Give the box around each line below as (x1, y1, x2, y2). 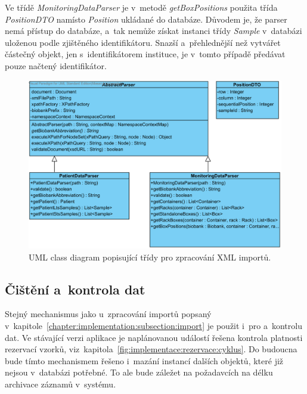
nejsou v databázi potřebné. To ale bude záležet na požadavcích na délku (5, 366, 273, 379)
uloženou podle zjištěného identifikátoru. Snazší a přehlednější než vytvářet (5, 36, 281, 48)
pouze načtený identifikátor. (5, 59, 107, 72)
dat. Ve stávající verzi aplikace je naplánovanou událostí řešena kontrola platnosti (5, 331, 303, 343)
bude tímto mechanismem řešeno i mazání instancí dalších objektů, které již (5, 354, 284, 367)
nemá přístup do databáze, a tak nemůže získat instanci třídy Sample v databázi (5, 24, 302, 37)
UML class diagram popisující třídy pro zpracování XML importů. (29, 250, 271, 263)
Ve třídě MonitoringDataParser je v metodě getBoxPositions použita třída (5, 1, 278, 13)
